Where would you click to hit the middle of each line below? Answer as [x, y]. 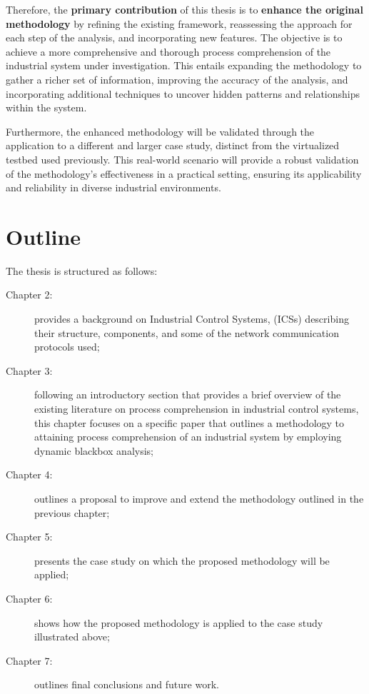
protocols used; [67, 347]
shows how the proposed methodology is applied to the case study [179, 622]
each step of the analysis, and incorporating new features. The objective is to [174, 37]
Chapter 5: [29, 537]
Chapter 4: [29, 474]
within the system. [46, 107]
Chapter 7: [29, 660]
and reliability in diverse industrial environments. [113, 187]
